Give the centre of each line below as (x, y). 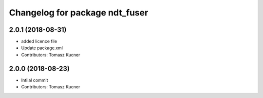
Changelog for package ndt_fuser (79, 13)
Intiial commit (35, 80)
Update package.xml (42, 48)
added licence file (39, 42)
